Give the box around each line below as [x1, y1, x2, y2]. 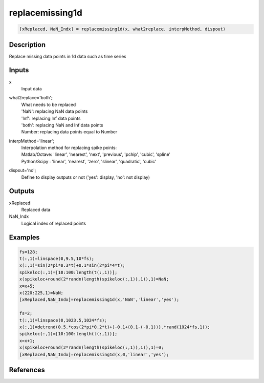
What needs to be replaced [21, 102, 76, 107]
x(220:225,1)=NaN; [19, 290, 64, 296]
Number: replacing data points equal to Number [21, 129, 117, 135]
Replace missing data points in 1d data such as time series [9, 53, 127, 59]
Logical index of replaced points [21, 220, 86, 226]
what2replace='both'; [9, 95, 53, 101]
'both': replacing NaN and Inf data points [21, 122, 104, 128]
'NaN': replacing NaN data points [21, 108, 88, 114]
